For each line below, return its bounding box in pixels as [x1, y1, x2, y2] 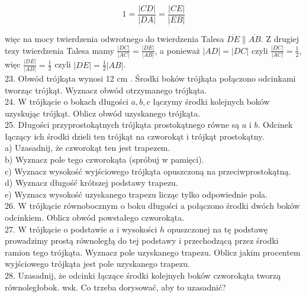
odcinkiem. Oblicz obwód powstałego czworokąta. [5, 211, 185, 224]
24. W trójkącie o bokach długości [5, 95, 128, 108]
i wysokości [117, 222, 157, 235]
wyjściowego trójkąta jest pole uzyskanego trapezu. [5, 257, 190, 270]
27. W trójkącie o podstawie [5, 222, 107, 235]
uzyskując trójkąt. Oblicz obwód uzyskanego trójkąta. [5, 106, 201, 119]
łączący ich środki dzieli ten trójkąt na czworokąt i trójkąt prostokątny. [5, 130, 265, 142]
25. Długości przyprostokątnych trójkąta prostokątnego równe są [5, 118, 240, 131]
